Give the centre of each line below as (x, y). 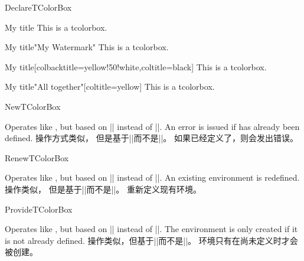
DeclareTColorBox (38, 7)
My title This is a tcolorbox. (56, 27)
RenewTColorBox (37, 157)
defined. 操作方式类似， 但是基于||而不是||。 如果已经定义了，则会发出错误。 (152, 138)
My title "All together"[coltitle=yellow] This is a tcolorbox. (110, 87)
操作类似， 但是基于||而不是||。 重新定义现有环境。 (103, 189)
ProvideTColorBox (39, 209)
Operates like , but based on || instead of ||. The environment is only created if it (151, 229)
